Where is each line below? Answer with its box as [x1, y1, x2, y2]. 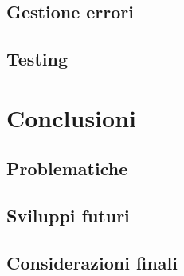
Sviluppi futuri [6, 203, 130, 228]
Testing [6, 46, 68, 71]
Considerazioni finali [6, 250, 178, 274]
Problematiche [6, 156, 128, 181]
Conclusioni [6, 101, 136, 134]
